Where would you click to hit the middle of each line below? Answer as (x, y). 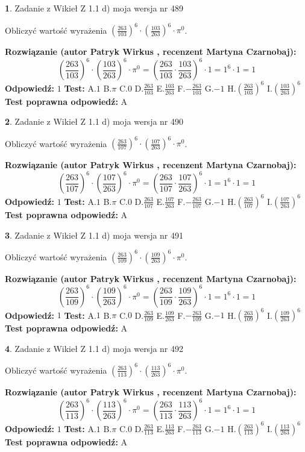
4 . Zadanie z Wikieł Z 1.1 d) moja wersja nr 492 (94, 348)
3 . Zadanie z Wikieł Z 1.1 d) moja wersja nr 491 (94, 235)
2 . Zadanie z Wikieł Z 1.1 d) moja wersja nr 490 (94, 121)
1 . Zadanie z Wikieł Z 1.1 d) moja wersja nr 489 (94, 8)
